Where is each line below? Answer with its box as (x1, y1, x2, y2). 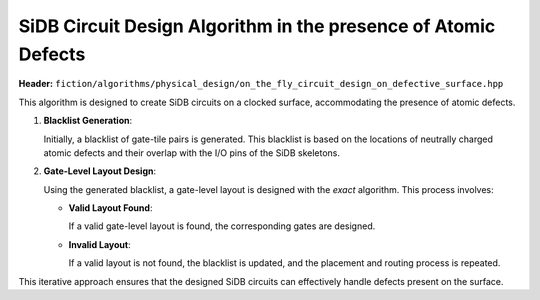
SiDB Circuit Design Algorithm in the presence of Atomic (18, 15, 496, 37)
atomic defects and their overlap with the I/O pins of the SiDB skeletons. (43, 146, 340, 159)
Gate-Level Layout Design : (43, 165, 157, 177)
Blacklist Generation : (43, 115, 133, 127)
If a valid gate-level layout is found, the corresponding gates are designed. (68, 220, 376, 232)
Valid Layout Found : (68, 202, 153, 214)
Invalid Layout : (68, 238, 131, 250)
